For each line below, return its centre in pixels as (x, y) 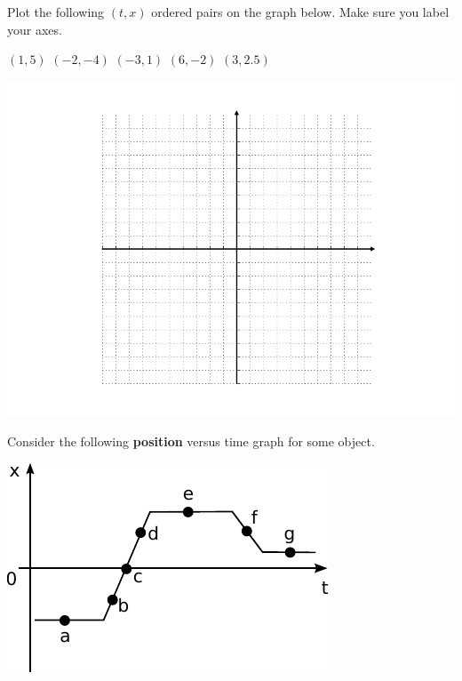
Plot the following (56, 12)
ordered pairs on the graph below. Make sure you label (300, 12)
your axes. (35, 29)
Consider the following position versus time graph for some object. (191, 441)
